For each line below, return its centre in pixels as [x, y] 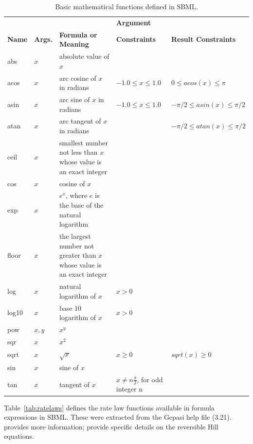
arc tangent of [80, 121]
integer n [129, 389]
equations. [19, 436]
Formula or [78, 34]
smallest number [84, 142]
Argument [134, 22]
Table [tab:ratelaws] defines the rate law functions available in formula [109, 407]
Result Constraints [204, 39]
